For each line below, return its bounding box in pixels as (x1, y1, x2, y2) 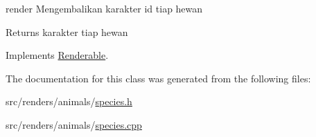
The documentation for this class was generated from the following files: (6, 71, 311, 85)
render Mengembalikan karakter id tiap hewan (6, 1, 203, 15)
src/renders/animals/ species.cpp (6, 117, 142, 131)
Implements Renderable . (6, 48, 109, 62)
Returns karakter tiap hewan (6, 24, 128, 39)
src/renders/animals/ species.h (6, 94, 132, 109)
